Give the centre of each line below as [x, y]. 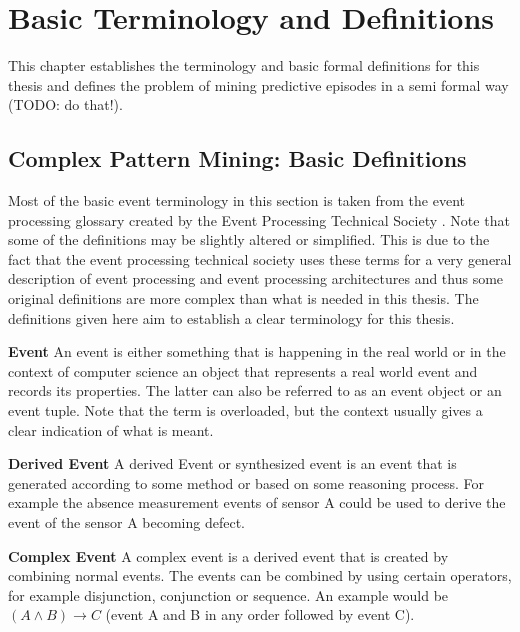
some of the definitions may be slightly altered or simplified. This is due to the [249, 239]
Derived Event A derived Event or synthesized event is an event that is [232, 463]
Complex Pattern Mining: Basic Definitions [237, 158]
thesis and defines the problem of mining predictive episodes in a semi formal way [258, 84]
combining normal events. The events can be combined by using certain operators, [260, 575]
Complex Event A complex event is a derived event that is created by [228, 555]
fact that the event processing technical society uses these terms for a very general [260, 258]
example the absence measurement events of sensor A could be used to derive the [257, 502]
